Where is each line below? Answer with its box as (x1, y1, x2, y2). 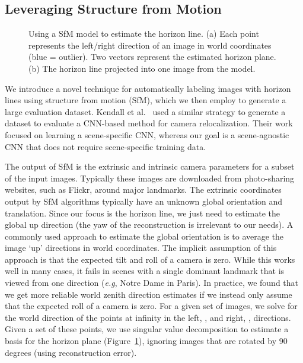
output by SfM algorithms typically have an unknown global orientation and (5, 195, 283, 207)
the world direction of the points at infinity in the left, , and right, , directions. (5, 311, 291, 323)
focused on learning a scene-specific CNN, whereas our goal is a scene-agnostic (5, 128, 289, 141)
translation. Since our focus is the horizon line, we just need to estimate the (5, 206, 280, 219)
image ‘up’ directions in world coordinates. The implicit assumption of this (5, 241, 277, 254)
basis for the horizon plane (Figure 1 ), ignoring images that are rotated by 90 (5, 335, 288, 347)
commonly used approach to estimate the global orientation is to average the (5, 230, 284, 242)
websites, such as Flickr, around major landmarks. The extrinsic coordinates (5, 183, 282, 196)
